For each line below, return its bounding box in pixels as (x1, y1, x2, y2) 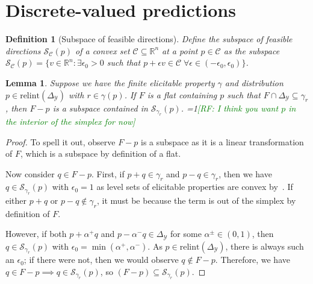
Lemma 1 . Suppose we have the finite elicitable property (5, 76, 215, 89)
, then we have (218, 167, 272, 180)
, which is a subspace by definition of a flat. (20, 147, 181, 160)
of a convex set (75, 44, 130, 57)
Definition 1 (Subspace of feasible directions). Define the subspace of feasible (5, 33, 293, 45)
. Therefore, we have (215, 253, 290, 266)
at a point (162, 44, 198, 57)
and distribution (225, 76, 284, 89)
